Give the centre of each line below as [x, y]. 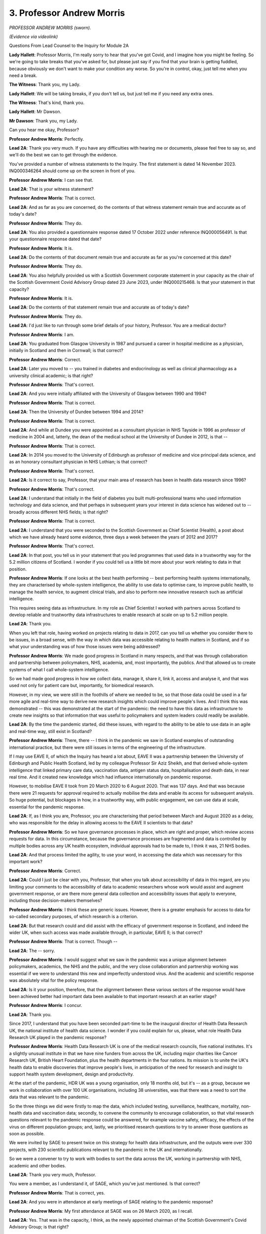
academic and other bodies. [37, 1165]
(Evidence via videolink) [33, 37]
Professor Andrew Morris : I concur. [46, 1005]
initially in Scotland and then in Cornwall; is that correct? [66, 350]
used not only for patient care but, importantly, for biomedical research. [82, 686]
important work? [26, 862]
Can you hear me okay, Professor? [44, 130]
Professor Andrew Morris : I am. [42, 334]
